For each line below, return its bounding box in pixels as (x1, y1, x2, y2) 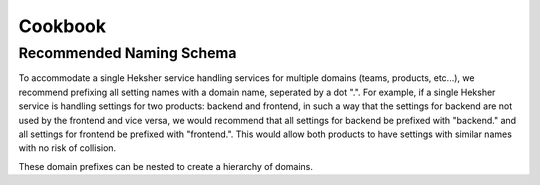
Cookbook (18, 15, 107, 37)
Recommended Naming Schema (18, 44, 237, 62)
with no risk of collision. (18, 142, 117, 154)
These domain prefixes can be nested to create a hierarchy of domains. (18, 160, 314, 172)
